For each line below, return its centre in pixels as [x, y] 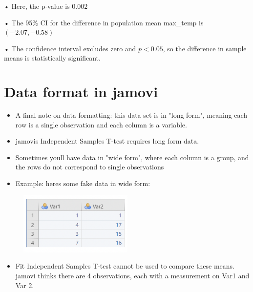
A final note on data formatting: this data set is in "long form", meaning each [131, 115]
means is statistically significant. [52, 58]
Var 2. [25, 285]
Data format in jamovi [81, 92]
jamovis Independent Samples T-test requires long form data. [107, 141]
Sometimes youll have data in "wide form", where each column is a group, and [132, 157]
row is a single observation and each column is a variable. [101, 124]
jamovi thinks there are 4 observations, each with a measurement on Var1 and [132, 275]
